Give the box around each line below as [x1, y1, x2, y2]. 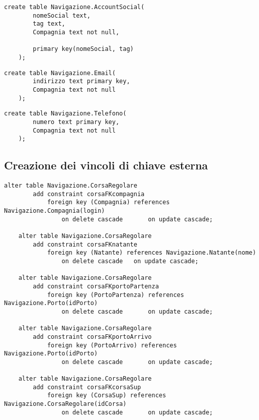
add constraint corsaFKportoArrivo [33, 333, 152, 340]
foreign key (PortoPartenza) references [47, 291, 184, 298]
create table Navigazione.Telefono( [4, 110, 127, 117]
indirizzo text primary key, [33, 78, 130, 85]
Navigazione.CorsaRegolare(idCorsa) [4, 400, 127, 408]
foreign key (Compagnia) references [47, 199, 170, 206]
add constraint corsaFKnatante [33, 241, 137, 248]
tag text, [33, 20, 65, 28]
